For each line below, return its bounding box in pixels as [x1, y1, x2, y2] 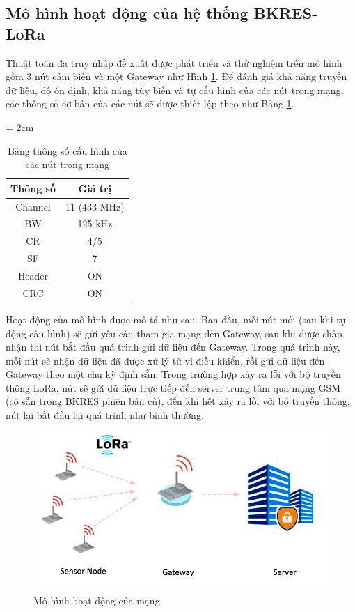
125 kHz [77, 216, 113, 231]
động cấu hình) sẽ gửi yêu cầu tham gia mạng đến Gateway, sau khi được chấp [6, 326, 342, 340]
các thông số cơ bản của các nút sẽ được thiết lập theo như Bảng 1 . [6, 96, 294, 111]
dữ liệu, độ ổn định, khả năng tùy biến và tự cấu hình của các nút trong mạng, [6, 82, 344, 97]
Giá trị [78, 181, 112, 195]
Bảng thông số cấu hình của [7, 143, 127, 158]
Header [17, 268, 49, 282]
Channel [15, 199, 51, 213]
